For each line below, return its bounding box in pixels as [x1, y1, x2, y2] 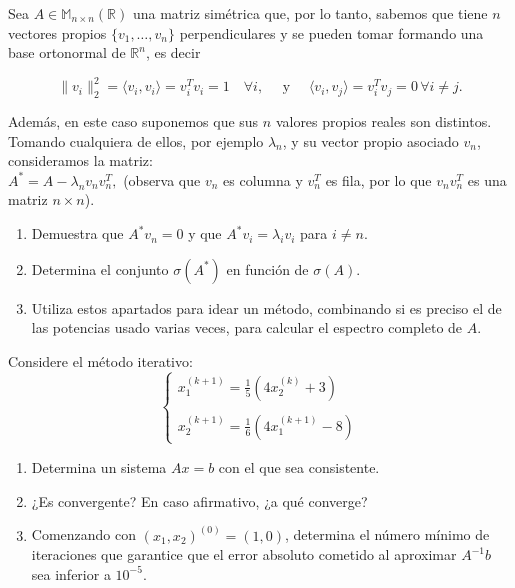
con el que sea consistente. [218, 457, 380, 477]
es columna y [223, 169, 303, 190]
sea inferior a [31, 563, 111, 584]
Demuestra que [31, 223, 124, 244]
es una [467, 169, 507, 190]
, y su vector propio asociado [282, 130, 459, 151]
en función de [226, 258, 309, 279]
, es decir [145, 42, 201, 63]
